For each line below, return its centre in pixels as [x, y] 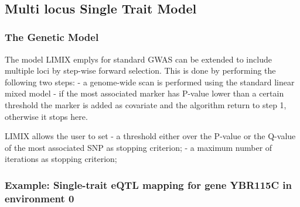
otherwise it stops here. [46, 116]
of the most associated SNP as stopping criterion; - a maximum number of [139, 147]
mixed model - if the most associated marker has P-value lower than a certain [144, 93]
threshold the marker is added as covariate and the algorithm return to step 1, [146, 104]
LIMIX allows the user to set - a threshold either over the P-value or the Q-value [150, 136]
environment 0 [40, 198]
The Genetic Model [52, 37]
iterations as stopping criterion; [61, 159]
